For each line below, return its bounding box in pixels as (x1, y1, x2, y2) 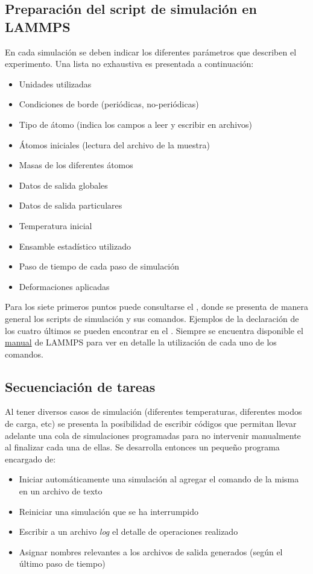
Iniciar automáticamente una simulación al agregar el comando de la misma (19, 473, 299, 485)
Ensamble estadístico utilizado (19, 239, 131, 252)
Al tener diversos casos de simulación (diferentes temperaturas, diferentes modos (5, 405, 302, 418)
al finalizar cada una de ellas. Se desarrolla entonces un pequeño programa (5, 441, 280, 453)
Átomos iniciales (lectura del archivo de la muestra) (19, 138, 210, 151)
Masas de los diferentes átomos (19, 159, 133, 171)
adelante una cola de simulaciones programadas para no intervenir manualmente (5, 429, 301, 441)
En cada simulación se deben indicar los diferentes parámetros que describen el (5, 45, 297, 58)
